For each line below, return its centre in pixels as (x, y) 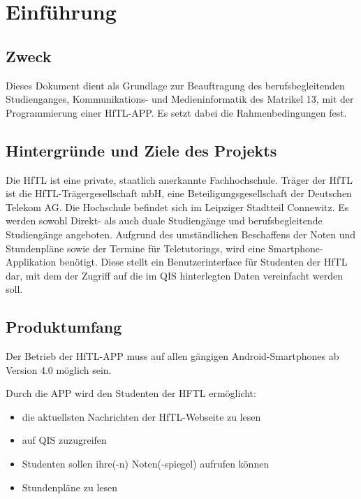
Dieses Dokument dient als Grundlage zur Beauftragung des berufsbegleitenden (175, 85)
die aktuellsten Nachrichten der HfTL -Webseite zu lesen (141, 416)
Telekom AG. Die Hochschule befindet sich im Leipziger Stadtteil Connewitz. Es (177, 207)
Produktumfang (64, 327)
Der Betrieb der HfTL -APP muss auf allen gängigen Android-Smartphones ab (172, 356)
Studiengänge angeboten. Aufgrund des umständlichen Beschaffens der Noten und (181, 234)
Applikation (31, 262)
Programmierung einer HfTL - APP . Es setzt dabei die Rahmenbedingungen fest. (176, 112)
